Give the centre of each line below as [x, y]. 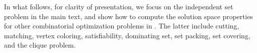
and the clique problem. [40, 45]
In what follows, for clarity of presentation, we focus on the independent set [119, 6]
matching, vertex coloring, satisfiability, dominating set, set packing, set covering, [127, 35]
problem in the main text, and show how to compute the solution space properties [128, 16]
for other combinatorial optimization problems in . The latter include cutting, [122, 26]
